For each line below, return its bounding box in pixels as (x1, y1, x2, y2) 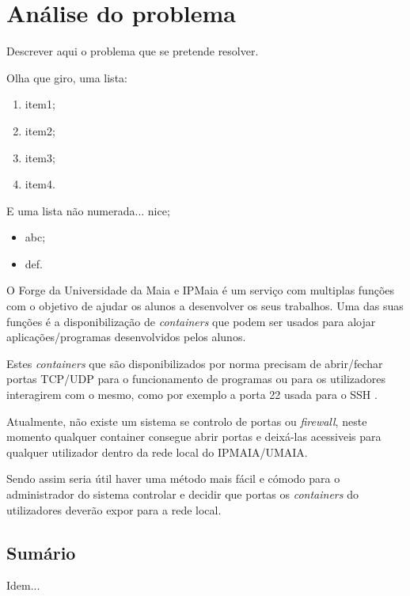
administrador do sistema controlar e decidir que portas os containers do (6, 486, 359, 502)
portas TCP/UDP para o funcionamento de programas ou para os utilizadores (6, 370, 386, 387)
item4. (25, 176, 55, 192)
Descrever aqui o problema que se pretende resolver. (6, 43, 259, 59)
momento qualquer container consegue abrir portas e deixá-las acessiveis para (6, 428, 382, 445)
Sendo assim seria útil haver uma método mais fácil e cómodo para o (6, 470, 340, 487)
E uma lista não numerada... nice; (6, 202, 170, 218)
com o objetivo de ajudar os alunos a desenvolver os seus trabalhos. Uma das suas (6, 298, 404, 314)
